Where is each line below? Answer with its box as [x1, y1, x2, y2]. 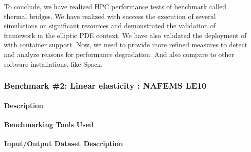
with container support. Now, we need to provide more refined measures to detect [4, 39, 248, 50]
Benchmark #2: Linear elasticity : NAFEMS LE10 [4, 79, 207, 92]
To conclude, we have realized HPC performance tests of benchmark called [4, 1, 227, 11]
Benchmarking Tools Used [4, 119, 94, 129]
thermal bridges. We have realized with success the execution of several [4, 11, 216, 21]
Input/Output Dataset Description [4, 138, 123, 148]
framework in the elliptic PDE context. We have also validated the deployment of [4, 30, 247, 40]
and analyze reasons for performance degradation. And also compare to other [4, 49, 234, 59]
